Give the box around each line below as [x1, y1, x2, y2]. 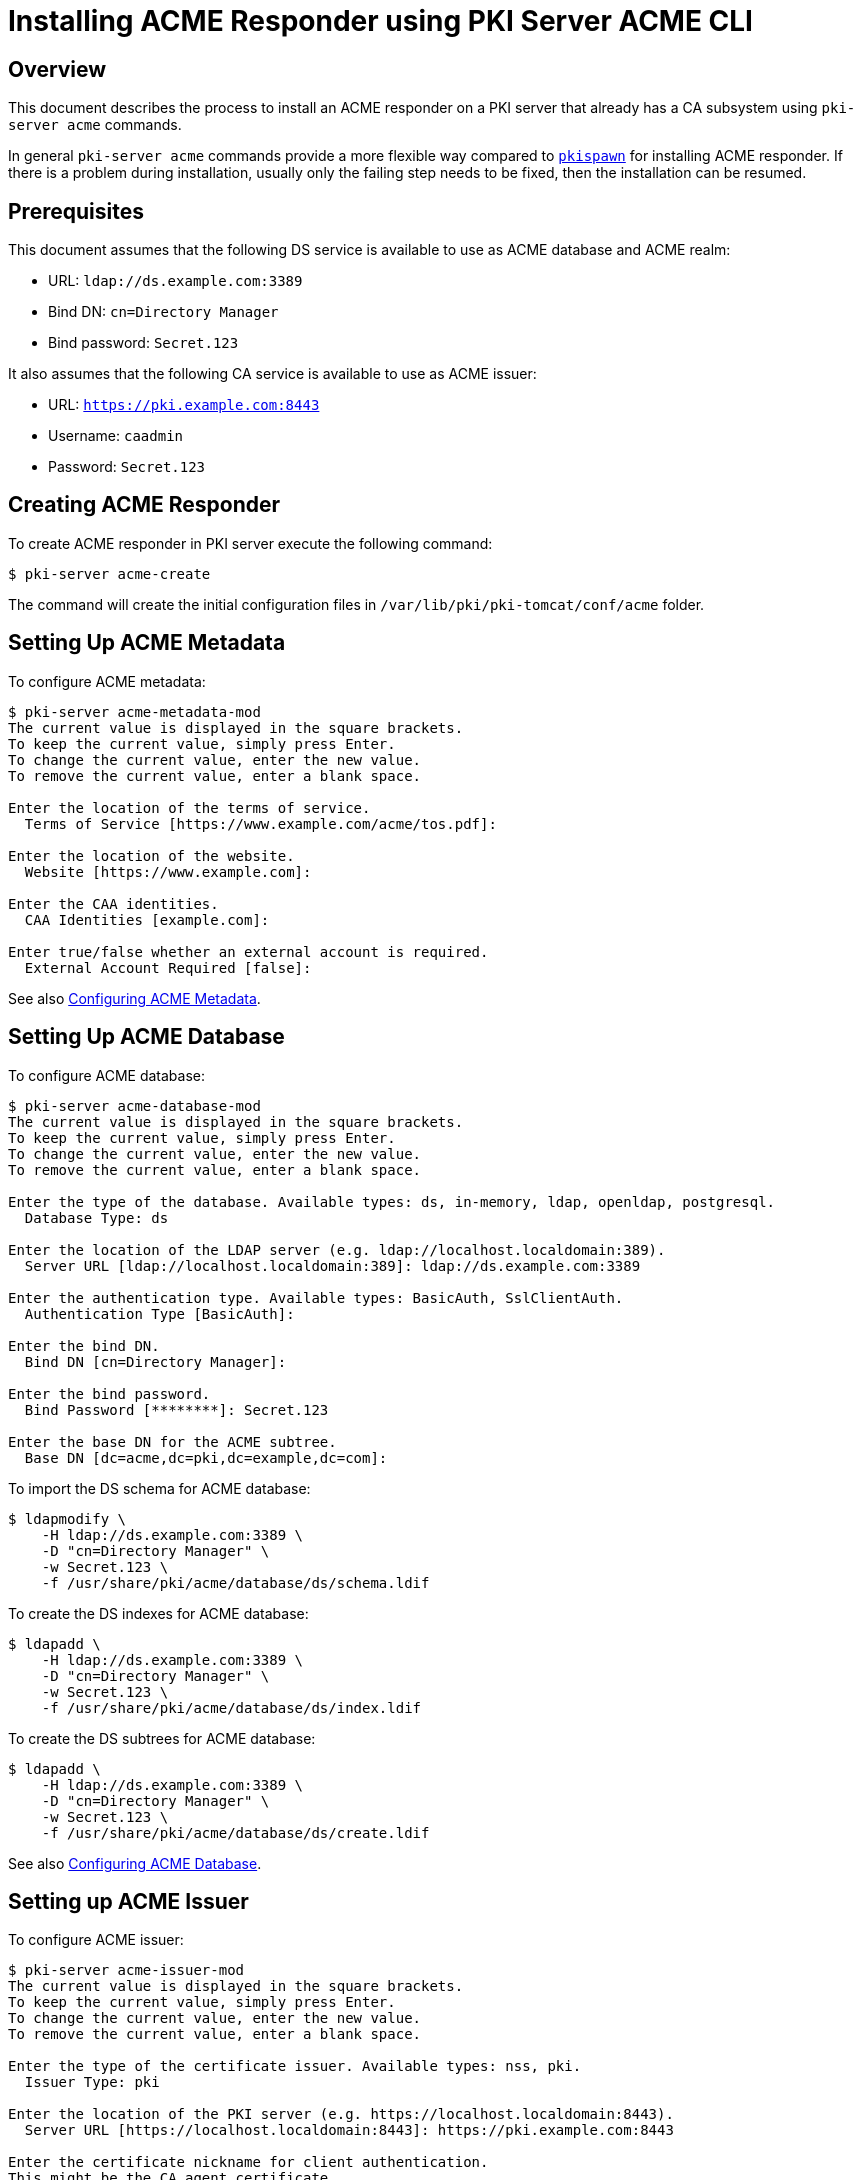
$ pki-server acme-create [8, 565, 211, 582]
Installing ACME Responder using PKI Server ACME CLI [8, 4, 753, 38]
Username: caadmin [48, 427, 184, 445]
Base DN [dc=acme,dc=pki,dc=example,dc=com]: [24, 1449, 388, 1466]
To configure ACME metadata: [8, 672, 206, 690]
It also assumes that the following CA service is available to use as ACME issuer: [8, 365, 537, 383]
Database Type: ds [24, 1209, 169, 1226]
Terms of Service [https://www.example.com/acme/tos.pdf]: [24, 815, 497, 832]
